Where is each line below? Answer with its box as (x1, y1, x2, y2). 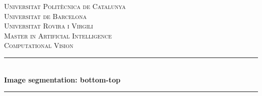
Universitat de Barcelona (4, 10, 87, 21)
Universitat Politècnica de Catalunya (4, 1, 126, 11)
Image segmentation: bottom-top (4, 74, 120, 84)
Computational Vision (4, 40, 74, 50)
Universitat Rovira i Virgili (4, 20, 93, 31)
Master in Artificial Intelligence (4, 30, 112, 40)
